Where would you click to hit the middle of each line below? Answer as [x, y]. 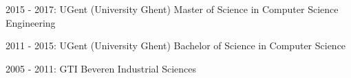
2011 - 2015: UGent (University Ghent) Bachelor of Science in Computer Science [176, 45]
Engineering [31, 22]
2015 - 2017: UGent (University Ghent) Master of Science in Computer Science [172, 9]
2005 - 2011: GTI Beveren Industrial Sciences [101, 68]
